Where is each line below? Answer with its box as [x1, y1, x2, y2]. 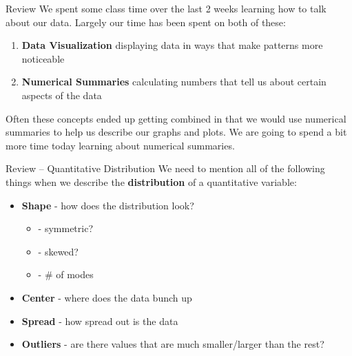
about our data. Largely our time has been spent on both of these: [6, 14, 286, 29]
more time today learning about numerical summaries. [6, 138, 235, 152]
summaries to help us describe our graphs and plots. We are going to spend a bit [6, 125, 347, 139]
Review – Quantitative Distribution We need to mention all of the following [6, 161, 325, 176]
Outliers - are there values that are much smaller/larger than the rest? [21, 337, 324, 351]
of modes [56, 267, 94, 282]
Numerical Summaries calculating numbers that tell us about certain [21, 74, 327, 89]
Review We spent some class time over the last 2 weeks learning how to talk [6, 1, 327, 15]
